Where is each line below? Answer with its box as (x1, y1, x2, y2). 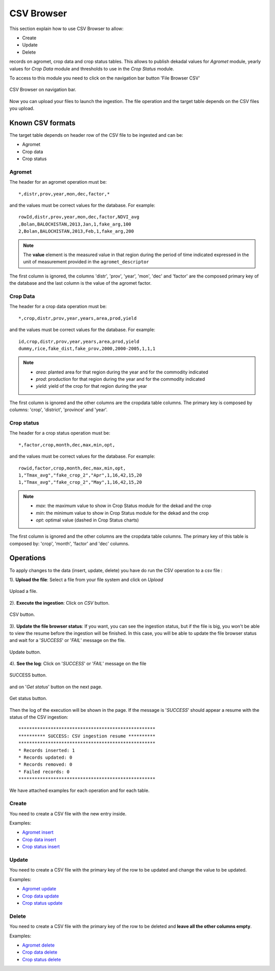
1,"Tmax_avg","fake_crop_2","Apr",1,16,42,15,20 (18, 472, 142, 478)
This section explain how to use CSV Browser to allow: (9, 26, 124, 32)
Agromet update (22, 886, 57, 892)
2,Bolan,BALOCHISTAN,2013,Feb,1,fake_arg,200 (18, 229, 134, 234)
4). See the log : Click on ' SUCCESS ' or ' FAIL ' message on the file (9, 661, 147, 667)
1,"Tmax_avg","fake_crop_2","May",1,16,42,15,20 (18, 480, 142, 485)
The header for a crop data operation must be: (9, 304, 107, 310)
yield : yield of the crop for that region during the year (36, 383, 147, 389)
